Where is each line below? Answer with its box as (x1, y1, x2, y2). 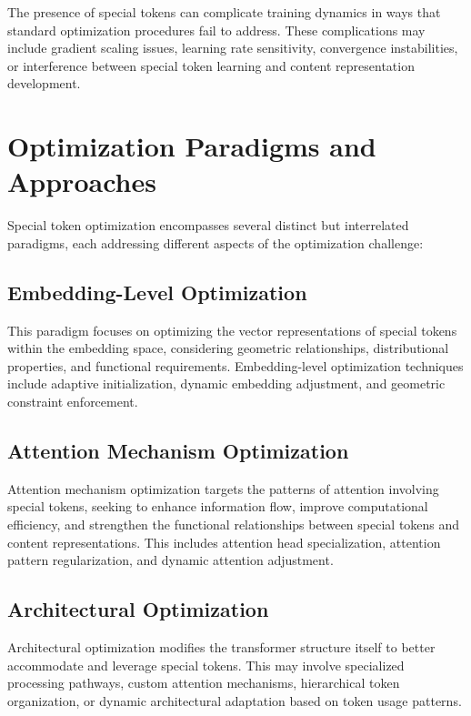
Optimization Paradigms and (7, 127, 376, 165)
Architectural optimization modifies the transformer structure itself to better (7, 638, 436, 657)
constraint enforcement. (7, 392, 138, 411)
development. (7, 74, 81, 93)
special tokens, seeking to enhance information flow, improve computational (7, 497, 428, 516)
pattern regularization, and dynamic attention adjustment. (7, 550, 334, 570)
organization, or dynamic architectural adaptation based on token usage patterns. (7, 691, 462, 710)
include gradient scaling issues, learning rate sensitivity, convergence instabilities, (7, 38, 458, 57)
